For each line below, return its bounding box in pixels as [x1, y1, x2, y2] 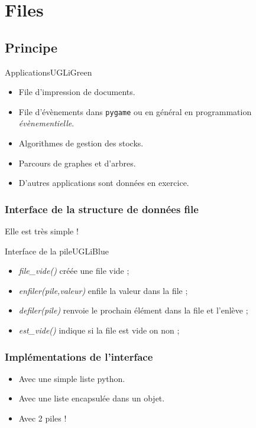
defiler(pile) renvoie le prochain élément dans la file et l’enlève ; [18, 304, 248, 316]
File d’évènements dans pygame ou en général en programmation [18, 105, 252, 117]
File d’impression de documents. [18, 86, 135, 98]
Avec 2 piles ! [18, 411, 67, 424]
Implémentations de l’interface [5, 349, 153, 364]
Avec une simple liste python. [18, 372, 125, 384]
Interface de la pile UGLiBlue [5, 244, 109, 257]
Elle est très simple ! [5, 225, 79, 237]
